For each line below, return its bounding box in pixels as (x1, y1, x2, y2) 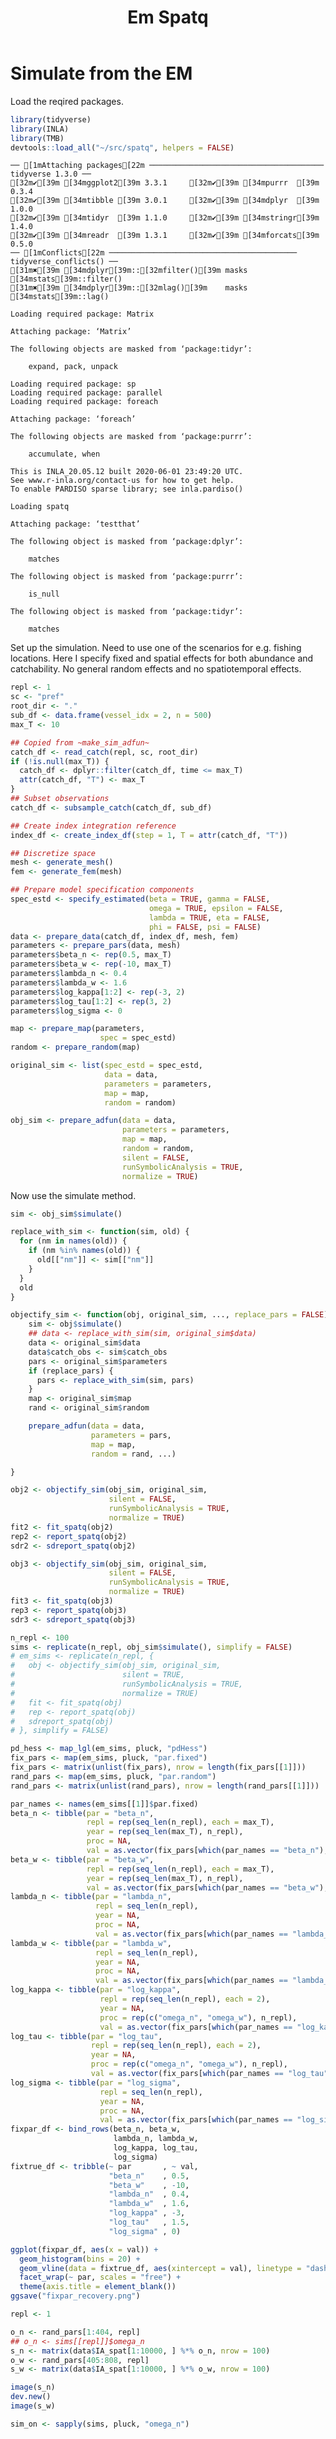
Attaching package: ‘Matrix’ (10, 327, 132, 337)
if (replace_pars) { (28, 1366, 114, 1376)
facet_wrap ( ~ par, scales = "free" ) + (19, 2272, 182, 2283)
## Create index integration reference (10, 821, 177, 831)
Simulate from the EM (10, 62, 193, 85)
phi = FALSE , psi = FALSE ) (148, 922, 262, 932)
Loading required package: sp (10, 379, 137, 390)
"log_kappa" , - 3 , (108, 2208, 186, 2218)
